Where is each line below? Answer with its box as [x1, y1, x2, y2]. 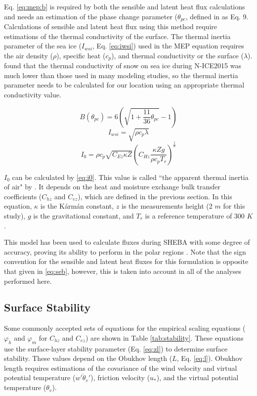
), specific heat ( [56, 50, 106, 60]
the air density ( [4, 50, 53, 60]
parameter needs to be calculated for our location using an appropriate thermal [4, 80, 245, 90]
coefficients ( [4, 191, 42, 201]
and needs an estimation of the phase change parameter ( [4, 11, 178, 21]
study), [4, 210, 26, 220]
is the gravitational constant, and [33, 210, 134, 220]
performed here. [4, 275, 52, 286]
